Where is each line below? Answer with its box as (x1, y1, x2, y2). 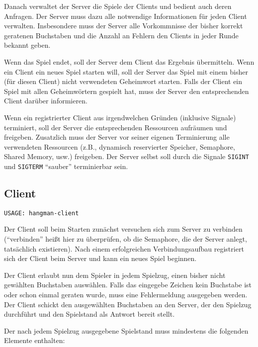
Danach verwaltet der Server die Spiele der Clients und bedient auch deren (4, 1, 232, 11)
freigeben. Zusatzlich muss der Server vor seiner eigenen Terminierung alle (4, 132, 230, 142)
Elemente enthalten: (4, 335, 65, 346)
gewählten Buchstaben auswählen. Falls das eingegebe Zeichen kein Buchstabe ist (4, 279, 252, 290)
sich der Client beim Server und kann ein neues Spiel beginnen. (4, 253, 197, 263)
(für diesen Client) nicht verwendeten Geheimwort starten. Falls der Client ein (4, 76, 243, 87)
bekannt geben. (4, 40, 51, 50)
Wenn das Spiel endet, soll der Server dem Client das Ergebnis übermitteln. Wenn (4, 56, 255, 67)
